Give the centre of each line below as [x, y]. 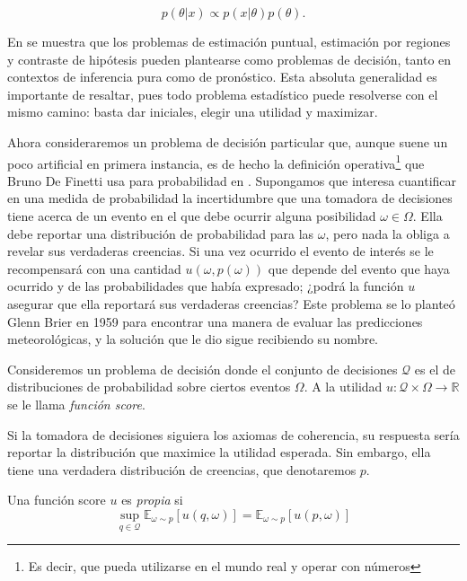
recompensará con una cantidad [94, 268]
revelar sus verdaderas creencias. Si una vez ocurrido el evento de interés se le [220, 251]
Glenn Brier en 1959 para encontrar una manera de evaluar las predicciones [215, 321]
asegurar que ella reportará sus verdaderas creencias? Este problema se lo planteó [231, 303]
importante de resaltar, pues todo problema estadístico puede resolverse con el [223, 94]
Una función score [57, 500]
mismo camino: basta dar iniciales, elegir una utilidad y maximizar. [193, 112]
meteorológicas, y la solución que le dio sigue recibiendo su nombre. [193, 339]
